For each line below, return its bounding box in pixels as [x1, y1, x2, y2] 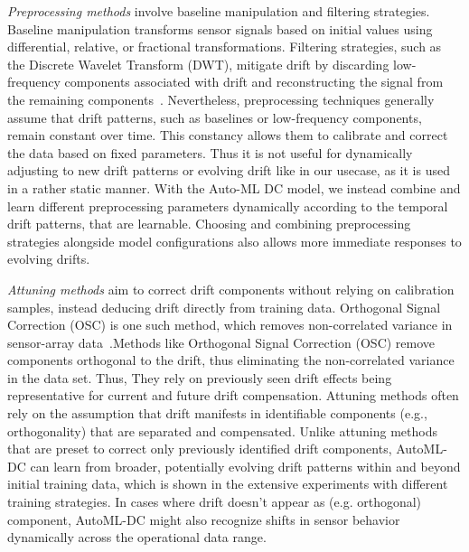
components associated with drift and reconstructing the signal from [64, 72, 444, 91]
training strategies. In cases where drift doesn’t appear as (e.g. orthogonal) [7, 492, 422, 511]
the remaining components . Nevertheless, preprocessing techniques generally [7, 89, 435, 108]
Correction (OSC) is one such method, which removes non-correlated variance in [7, 315, 453, 334]
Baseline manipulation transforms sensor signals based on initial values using [7, 19, 433, 38]
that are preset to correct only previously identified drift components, [7, 439, 392, 458]
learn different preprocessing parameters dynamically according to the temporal [7, 196, 448, 215]
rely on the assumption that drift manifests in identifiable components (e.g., [7, 404, 427, 423]
